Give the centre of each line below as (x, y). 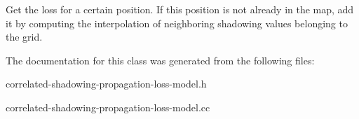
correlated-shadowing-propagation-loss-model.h (106, 84)
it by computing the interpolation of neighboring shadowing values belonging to (177, 23)
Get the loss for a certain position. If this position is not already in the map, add (180, 9)
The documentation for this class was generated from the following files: (160, 60)
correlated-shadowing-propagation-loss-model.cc (108, 107)
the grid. (24, 37)
